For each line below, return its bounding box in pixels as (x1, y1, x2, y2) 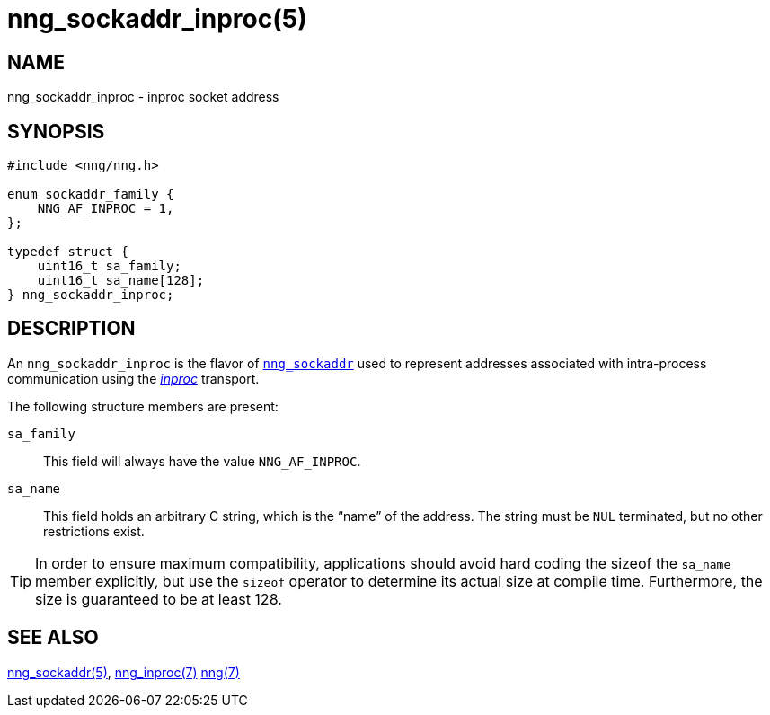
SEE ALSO (7, 626, 99, 649)
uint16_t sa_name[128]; (37, 273, 205, 288)
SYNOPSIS (7, 119, 105, 143)
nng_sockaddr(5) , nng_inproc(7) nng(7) (7, 664, 240, 680)
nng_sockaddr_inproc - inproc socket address (7, 89, 279, 105)
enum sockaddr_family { (7, 187, 174, 202)
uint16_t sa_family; (37, 259, 181, 274)
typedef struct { (7, 244, 128, 260)
